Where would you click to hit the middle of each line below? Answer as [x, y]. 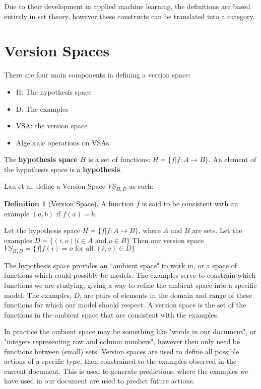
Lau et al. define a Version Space [55, 186]
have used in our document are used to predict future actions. [100, 381]
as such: [141, 186]
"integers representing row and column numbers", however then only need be [122, 341]
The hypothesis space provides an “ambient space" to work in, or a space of [120, 265]
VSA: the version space [52, 126]
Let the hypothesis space [42, 230]
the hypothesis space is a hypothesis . [63, 169]
